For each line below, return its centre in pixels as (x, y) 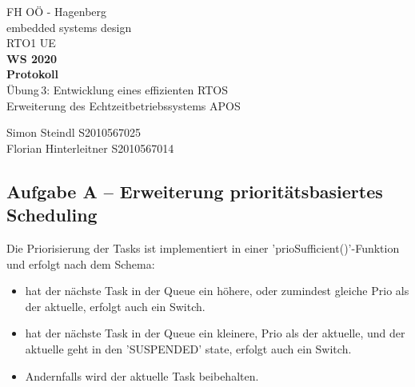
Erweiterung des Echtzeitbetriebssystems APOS (124, 105)
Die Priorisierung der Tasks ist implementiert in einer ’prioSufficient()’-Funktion (203, 247)
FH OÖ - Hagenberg (57, 11)
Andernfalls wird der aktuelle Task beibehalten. (142, 375)
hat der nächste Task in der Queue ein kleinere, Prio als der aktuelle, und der (215, 333)
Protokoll (33, 74)
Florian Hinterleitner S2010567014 (90, 148)
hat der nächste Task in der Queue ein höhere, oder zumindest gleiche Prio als (217, 291)
